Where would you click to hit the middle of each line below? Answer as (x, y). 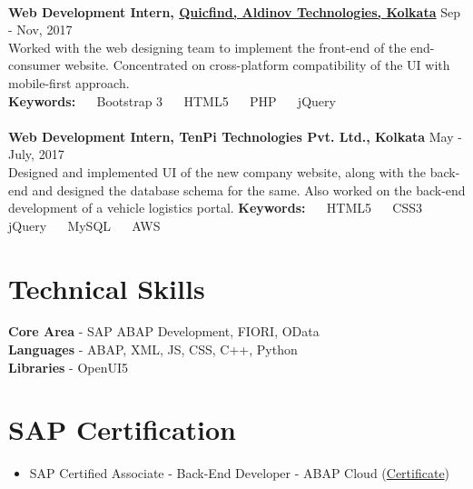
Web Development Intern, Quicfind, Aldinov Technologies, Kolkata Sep (234, 11)
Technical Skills (107, 288)
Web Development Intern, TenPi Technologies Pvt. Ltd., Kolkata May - (235, 136)
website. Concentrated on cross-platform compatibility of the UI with (257, 65)
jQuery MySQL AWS (84, 225)
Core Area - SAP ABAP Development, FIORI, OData (164, 331)
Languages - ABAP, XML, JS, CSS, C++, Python (153, 349)
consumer (34, 65)
